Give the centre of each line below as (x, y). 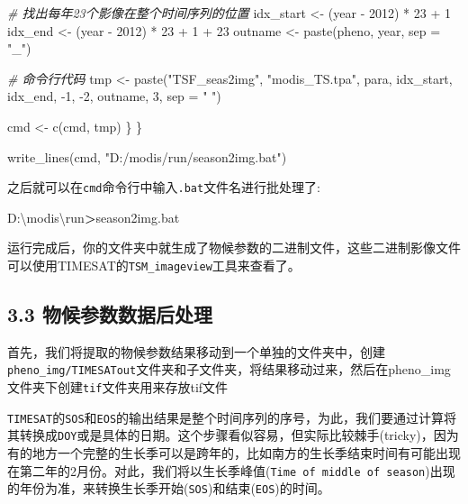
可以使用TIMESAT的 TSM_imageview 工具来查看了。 (154, 265)
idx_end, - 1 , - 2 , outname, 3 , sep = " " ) (114, 96)
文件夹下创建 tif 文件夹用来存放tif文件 (118, 387)
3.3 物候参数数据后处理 (110, 314)
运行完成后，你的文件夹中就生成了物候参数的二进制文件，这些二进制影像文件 (234, 247)
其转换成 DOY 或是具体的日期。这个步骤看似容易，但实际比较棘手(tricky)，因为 (233, 435)
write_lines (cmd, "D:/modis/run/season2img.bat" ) (147, 156)
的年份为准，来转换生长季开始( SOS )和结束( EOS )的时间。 (169, 488)
